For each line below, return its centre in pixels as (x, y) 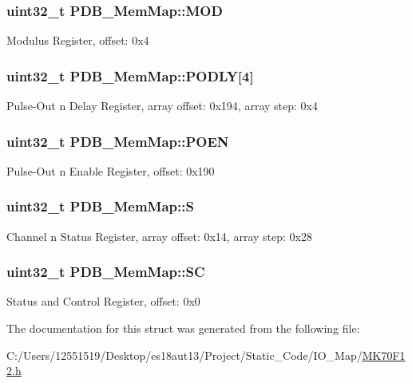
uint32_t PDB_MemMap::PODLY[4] (130, 75)
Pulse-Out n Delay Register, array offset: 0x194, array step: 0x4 (162, 106)
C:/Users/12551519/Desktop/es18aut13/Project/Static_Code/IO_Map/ (184, 355)
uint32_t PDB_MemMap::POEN (118, 141)
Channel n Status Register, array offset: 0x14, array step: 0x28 (159, 236)
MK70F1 (384, 355)
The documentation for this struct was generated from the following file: (183, 328)
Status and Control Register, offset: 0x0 (103, 301)
